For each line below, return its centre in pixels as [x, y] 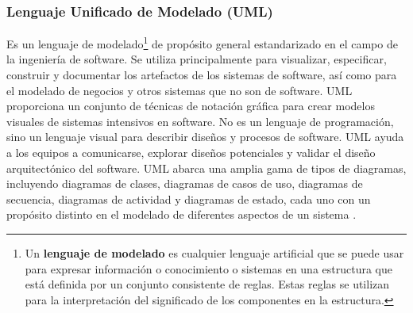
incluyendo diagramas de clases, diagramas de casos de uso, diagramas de [185, 183]
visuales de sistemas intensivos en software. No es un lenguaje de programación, [200, 121]
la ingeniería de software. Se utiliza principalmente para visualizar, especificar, [197, 59]
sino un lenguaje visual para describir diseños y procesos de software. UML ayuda [205, 137]
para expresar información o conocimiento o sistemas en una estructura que [209, 268]
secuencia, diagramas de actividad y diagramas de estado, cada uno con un [189, 198]
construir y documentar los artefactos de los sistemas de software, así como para [202, 75]
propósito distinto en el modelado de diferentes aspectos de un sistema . [181, 214]
